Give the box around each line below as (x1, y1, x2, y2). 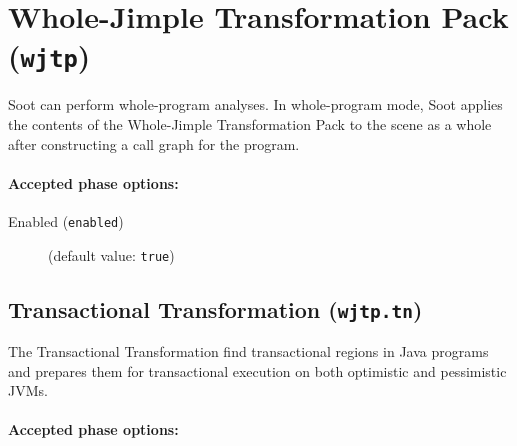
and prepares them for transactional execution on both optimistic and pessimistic (8, 360, 507, 381)
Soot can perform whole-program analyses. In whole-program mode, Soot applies (8, 94, 503, 115)
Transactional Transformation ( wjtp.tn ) (8, 293, 423, 324)
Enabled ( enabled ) (8, 211, 124, 232)
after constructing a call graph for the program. (8, 133, 300, 154)
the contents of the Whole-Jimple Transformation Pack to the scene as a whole (8, 114, 492, 135)
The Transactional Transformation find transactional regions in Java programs (8, 341, 489, 362)
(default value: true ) (48, 244, 175, 265)
